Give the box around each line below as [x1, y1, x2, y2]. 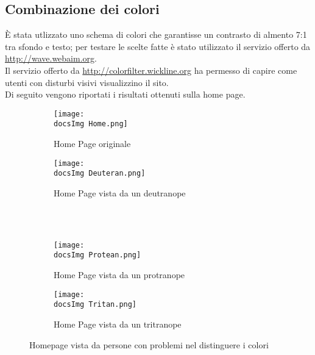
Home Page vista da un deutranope [54, 186, 186, 199]
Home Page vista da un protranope [54, 268, 185, 281]
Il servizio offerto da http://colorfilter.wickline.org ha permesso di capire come [5, 63, 297, 76]
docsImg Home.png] [54, 120, 128, 129]
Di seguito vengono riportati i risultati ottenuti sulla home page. [5, 88, 246, 101]
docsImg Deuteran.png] [54, 169, 146, 178]
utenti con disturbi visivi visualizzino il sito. [5, 76, 169, 88]
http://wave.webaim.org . [5, 52, 97, 65]
